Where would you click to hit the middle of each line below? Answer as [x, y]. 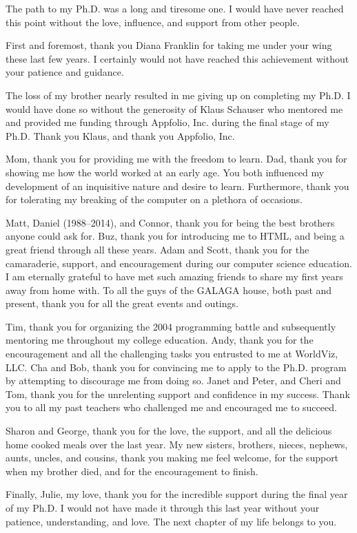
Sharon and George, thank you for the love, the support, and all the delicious [169, 431]
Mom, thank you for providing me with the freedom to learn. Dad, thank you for [176, 159]
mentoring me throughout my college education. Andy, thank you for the [160, 340]
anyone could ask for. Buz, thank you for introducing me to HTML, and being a [175, 236]
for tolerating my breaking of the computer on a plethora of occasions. [154, 199]
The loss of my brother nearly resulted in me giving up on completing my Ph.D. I [178, 95]
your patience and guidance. [65, 72]
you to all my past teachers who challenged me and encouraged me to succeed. [171, 407]
